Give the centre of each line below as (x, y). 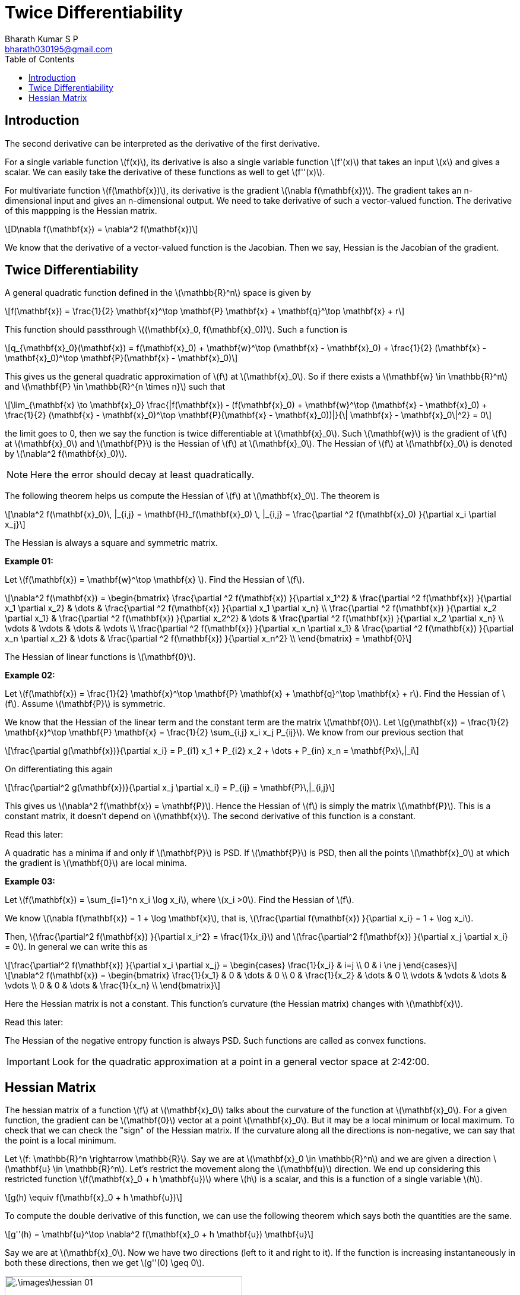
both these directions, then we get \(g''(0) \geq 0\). (105, 1263)
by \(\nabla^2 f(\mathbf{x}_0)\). (66, 454)
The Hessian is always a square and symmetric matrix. (111, 543)
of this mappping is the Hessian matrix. (81, 210)
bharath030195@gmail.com (59, 49)
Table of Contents (40, 59)
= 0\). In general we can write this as (76, 947)
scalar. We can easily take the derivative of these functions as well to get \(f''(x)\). (165, 172)
